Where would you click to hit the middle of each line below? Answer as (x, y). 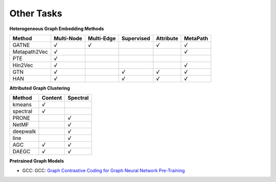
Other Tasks (36, 13)
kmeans (22, 105)
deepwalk (24, 131)
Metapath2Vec (30, 52)
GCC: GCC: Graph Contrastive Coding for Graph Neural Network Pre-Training (103, 170)
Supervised (136, 38)
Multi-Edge (102, 38)
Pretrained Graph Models (37, 161)
